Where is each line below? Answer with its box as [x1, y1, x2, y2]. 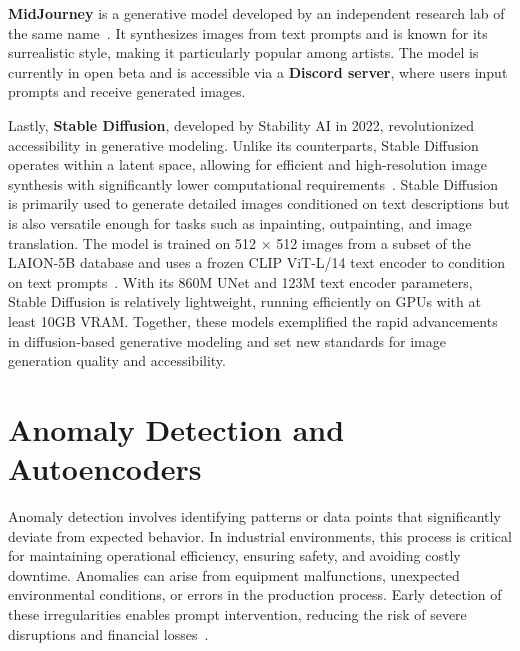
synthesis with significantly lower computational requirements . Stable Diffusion [8, 173, 499, 194]
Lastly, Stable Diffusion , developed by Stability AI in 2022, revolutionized [8, 114, 475, 135]
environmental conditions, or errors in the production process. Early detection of [8, 584, 502, 605]
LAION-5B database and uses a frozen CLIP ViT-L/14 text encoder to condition [8, 252, 506, 273]
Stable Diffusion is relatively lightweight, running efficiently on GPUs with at [8, 291, 481, 312]
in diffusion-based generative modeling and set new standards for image [8, 330, 447, 351]
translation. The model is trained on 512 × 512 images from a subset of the [8, 232, 471, 253]
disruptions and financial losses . [8, 623, 209, 644]
